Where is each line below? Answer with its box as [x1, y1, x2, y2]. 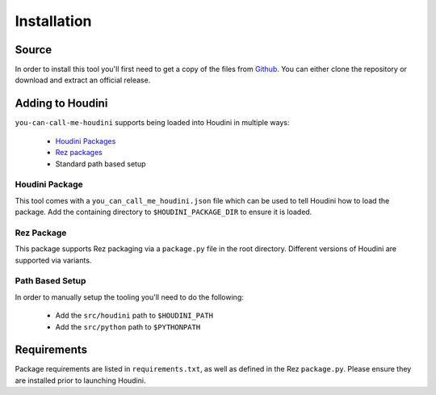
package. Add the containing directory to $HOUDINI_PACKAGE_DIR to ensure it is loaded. [15, 207, 312, 217]
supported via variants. [15, 255, 92, 265]
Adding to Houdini [15, 97, 108, 111]
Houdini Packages [55, 136, 116, 145]
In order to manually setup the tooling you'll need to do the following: [15, 292, 244, 302]
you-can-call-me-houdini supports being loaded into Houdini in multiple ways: [15, 118, 290, 128]
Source [15, 43, 52, 57]
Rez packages [55, 148, 103, 158]
